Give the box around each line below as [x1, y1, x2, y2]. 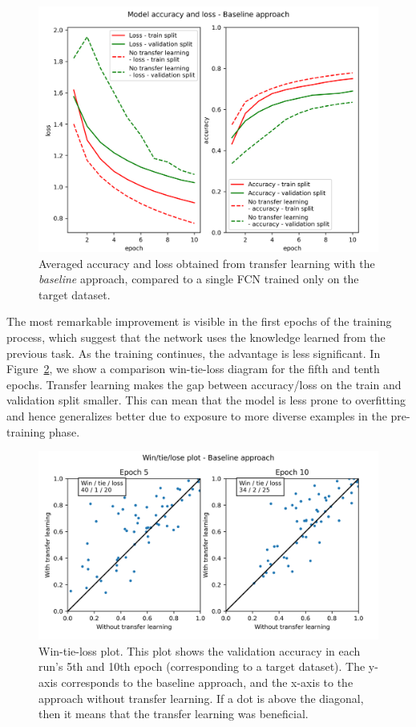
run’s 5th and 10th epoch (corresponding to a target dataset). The [38, 658, 366, 675]
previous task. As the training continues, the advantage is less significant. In [6, 344, 381, 361]
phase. [48, 423, 80, 440]
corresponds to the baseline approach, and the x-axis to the [61, 674, 353, 691]
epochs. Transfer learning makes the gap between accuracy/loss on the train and [6, 376, 402, 392]
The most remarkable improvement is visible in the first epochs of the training [6, 313, 392, 330]
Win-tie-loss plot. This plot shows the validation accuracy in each [38, 642, 361, 659]
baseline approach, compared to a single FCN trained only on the [38, 270, 359, 287]
